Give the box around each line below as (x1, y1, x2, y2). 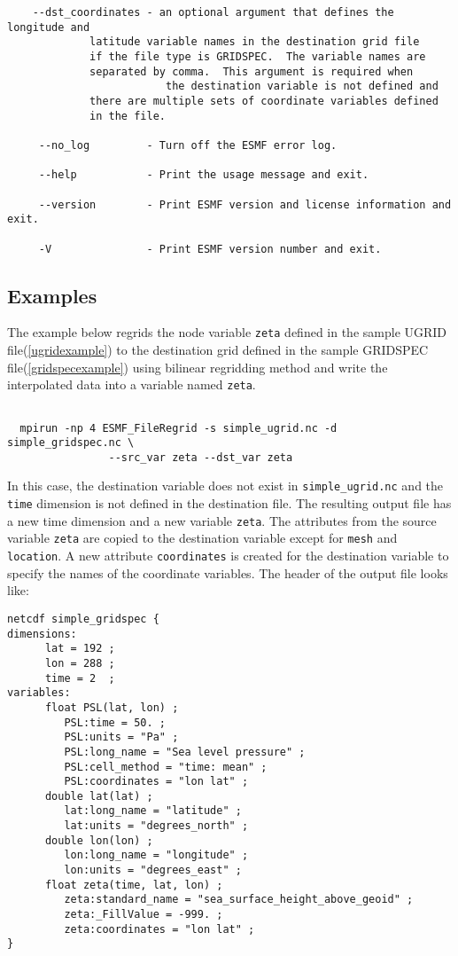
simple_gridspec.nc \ (7, 436, 135, 450)
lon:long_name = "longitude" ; (64, 849, 249, 862)
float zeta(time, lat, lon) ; (44, 878, 223, 891)
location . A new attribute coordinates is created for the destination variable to (7, 546, 449, 565)
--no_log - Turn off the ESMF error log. (38, 138, 338, 152)
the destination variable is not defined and (165, 80, 439, 93)
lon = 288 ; (44, 656, 115, 670)
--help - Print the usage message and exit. (38, 168, 369, 182)
